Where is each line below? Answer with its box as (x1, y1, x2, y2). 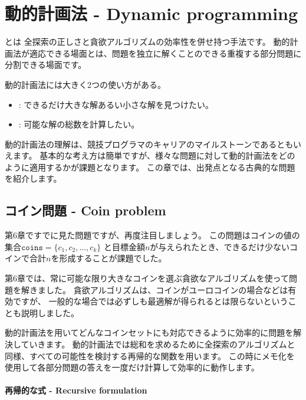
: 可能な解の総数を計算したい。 (18, 118, 140, 130)
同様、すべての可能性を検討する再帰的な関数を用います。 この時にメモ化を (5, 349, 295, 362)
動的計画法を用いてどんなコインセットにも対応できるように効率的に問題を (5, 326, 294, 339)
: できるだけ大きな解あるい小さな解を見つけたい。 (18, 98, 214, 110)
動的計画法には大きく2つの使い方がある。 (5, 78, 166, 90)
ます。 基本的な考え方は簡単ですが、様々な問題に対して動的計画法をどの (12, 149, 295, 162)
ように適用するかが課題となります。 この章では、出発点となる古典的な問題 (5, 160, 295, 173)
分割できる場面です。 (5, 58, 87, 71)
